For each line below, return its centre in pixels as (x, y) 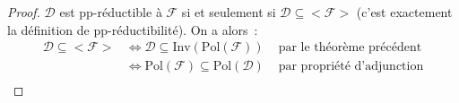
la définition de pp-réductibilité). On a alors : (133, 29)
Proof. (24, 12)
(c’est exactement (404, 12)
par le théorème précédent (350, 48)
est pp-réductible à (111, 12)
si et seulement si (229, 12)
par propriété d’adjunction (351, 67)
